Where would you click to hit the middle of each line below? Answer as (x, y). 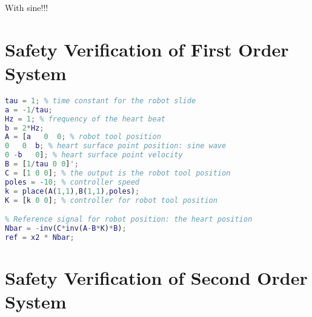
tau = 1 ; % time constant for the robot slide (101, 101)
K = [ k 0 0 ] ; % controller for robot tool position (111, 200)
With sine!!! (27, 7)
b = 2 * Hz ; (25, 128)
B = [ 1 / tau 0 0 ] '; (42, 164)
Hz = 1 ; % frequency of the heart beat (85, 119)
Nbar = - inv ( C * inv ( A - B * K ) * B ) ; (66, 228)
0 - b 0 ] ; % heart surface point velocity (94, 155)
